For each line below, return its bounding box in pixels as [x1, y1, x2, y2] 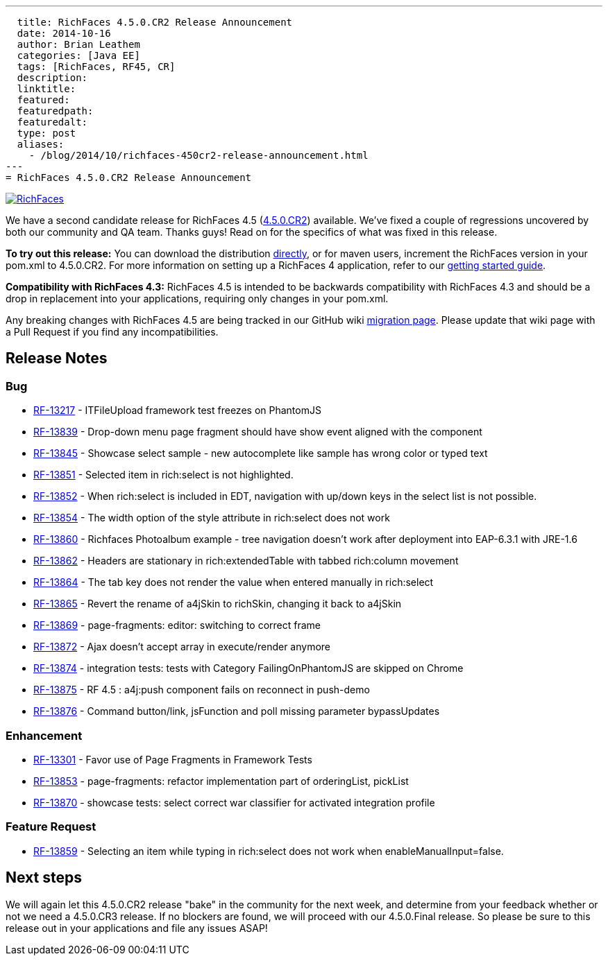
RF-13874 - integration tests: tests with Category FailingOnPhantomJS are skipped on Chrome [33, 662, 464, 675]
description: [17, 72, 88, 83]
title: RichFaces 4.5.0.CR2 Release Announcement [17, 17, 293, 28]
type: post [17, 128, 76, 139]
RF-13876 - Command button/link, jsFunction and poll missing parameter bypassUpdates [33, 705, 440, 718]
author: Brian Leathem [17, 39, 140, 50]
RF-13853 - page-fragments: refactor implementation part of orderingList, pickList [33, 774, 409, 787]
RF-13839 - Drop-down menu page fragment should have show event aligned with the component [33, 426, 482, 438]
